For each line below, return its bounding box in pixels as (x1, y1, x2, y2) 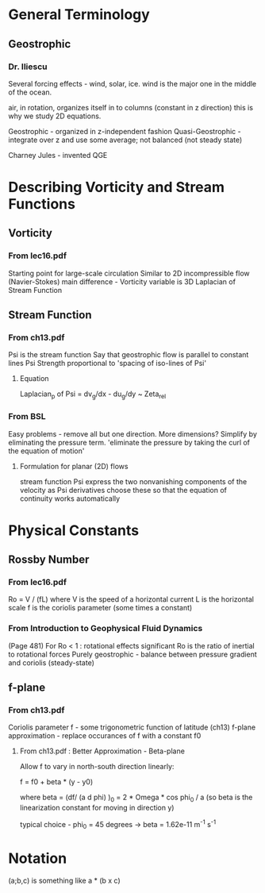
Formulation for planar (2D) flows (19, 461, 129, 471)
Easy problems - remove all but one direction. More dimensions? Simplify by (8, 429, 258, 438)
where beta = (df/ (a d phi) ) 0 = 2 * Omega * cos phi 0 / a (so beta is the (19, 792, 253, 804)
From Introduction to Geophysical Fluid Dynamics (8, 623, 203, 634)
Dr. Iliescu (8, 61, 48, 72)
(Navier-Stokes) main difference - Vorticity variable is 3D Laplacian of (8, 276, 236, 287)
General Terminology (8, 6, 151, 24)
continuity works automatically (19, 494, 121, 503)
